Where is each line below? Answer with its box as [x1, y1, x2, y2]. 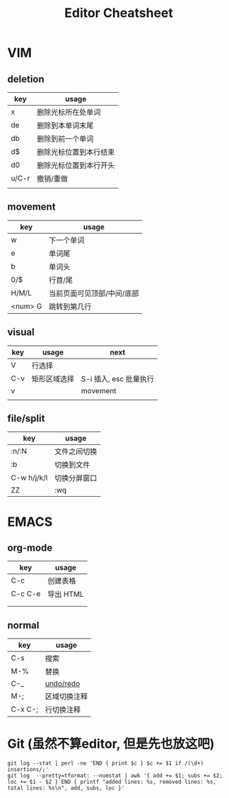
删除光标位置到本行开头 [36, 161, 115, 170]
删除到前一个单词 [36, 134, 94, 143]
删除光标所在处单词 [36, 108, 101, 117]
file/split [7, 412, 45, 425]
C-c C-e [11, 589, 41, 599]
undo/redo [45, 679, 80, 689]
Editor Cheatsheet [64, 5, 173, 21]
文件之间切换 [54, 446, 98, 456]
